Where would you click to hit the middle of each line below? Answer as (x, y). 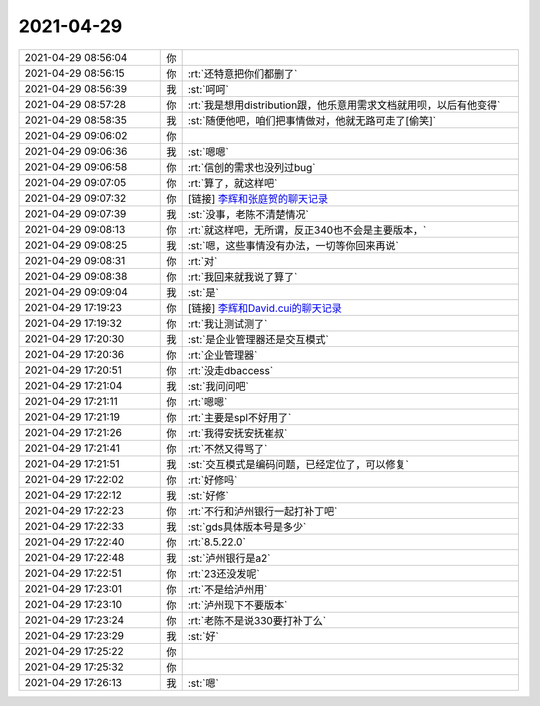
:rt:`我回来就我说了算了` (242, 277)
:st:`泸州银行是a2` (229, 558)
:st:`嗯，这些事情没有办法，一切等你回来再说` (293, 245)
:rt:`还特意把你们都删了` (242, 73)
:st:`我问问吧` (218, 386)
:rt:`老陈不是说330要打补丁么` (257, 620)
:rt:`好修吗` (212, 480)
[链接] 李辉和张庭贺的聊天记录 (258, 198)
